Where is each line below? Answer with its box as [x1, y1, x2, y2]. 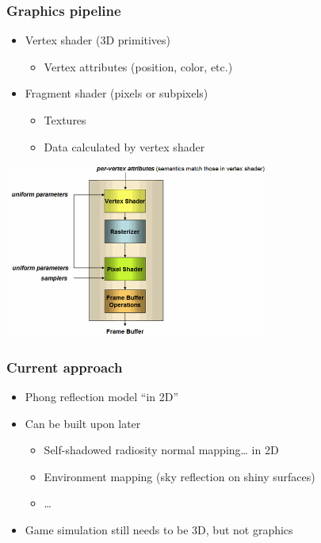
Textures [44, 112, 86, 128]
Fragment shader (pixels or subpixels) [25, 85, 208, 101]
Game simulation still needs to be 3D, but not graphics [25, 521, 293, 537]
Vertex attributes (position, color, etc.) [44, 58, 233, 75]
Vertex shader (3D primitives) [25, 32, 171, 48]
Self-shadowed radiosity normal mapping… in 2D [44, 442, 279, 458]
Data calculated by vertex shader [44, 138, 205, 155]
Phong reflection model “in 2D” [25, 388, 179, 404]
